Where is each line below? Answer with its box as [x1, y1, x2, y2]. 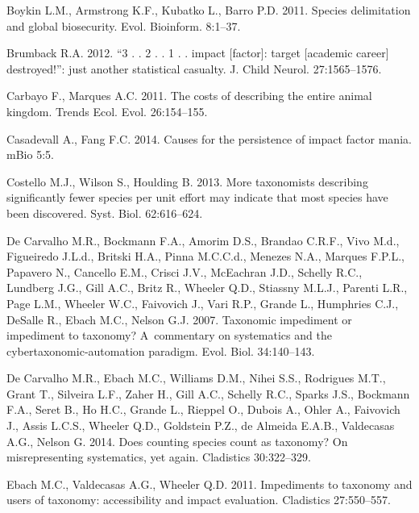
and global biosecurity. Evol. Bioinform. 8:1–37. [6, 17, 241, 34]
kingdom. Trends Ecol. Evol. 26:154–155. [6, 102, 208, 119]
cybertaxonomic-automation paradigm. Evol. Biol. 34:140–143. [6, 342, 315, 359]
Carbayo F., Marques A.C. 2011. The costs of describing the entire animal [6, 87, 372, 104]
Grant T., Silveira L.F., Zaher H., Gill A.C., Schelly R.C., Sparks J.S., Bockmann [6, 385, 410, 402]
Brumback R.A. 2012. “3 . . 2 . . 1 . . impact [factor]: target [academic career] [6, 44, 389, 61]
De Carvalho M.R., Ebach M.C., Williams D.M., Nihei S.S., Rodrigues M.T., [6, 369, 386, 386]
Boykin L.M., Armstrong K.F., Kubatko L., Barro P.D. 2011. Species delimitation [6, 2, 411, 18]
